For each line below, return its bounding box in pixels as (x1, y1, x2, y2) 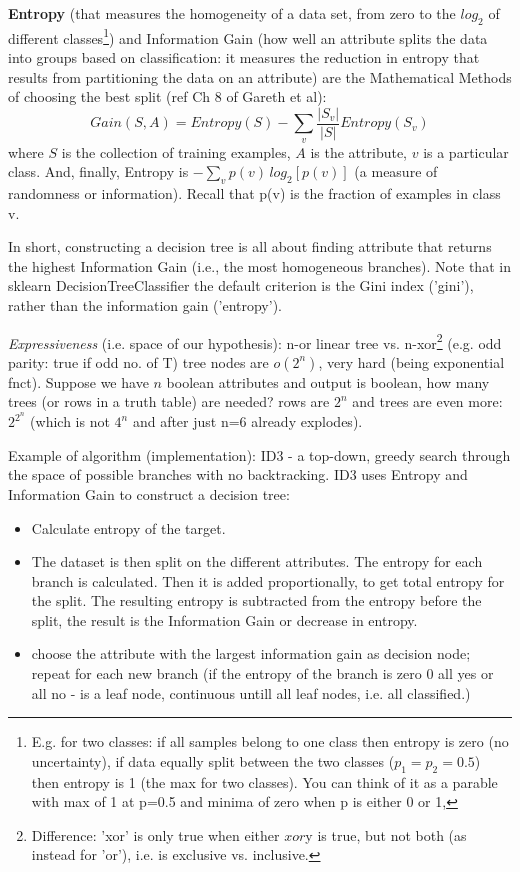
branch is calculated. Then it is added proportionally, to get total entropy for (31, 570, 505, 591)
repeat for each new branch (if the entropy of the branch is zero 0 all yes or (31, 663, 494, 684)
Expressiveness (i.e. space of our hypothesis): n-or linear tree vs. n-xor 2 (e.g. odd (8, 329, 502, 353)
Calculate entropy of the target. (31, 517, 226, 538)
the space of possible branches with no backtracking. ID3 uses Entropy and (8, 464, 468, 485)
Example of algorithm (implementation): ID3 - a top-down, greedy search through (8, 444, 511, 465)
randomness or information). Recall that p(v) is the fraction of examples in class (8, 183, 501, 204)
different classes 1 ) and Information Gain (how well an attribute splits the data (8, 24, 488, 48)
